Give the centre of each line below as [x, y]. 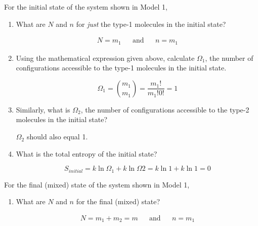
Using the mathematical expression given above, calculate [105, 58]
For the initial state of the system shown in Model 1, [86, 7]
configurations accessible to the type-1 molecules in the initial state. [121, 68]
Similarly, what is [43, 109]
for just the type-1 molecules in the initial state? [151, 24]
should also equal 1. [57, 137]
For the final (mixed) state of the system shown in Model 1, [97, 184]
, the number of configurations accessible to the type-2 [165, 109]
